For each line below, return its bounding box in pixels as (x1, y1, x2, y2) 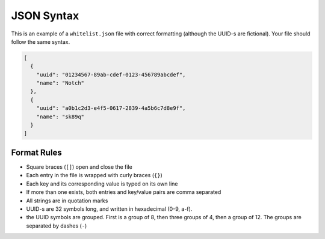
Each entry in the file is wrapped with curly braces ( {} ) (26, 172, 162, 179)
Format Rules (11, 147, 63, 157)
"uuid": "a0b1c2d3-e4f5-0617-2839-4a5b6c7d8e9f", (36, 105, 186, 112)
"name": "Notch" (36, 80, 84, 86)
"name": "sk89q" (36, 113, 84, 120)
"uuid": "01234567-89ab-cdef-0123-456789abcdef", (36, 71, 186, 78)
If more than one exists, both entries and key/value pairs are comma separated (26, 189, 221, 196)
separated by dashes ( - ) (26, 222, 87, 229)
